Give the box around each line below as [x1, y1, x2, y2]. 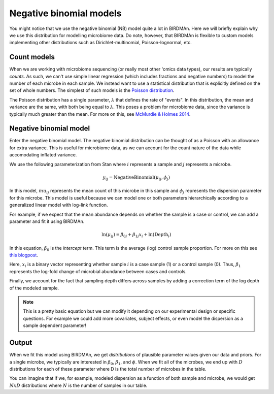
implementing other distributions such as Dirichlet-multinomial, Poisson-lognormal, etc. [9, 40, 192, 46]
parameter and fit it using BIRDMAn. [9, 218, 85, 224]
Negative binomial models [9, 8, 122, 19]
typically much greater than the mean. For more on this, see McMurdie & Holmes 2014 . [9, 111, 191, 117]
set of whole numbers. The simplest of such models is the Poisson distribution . [9, 87, 175, 93]
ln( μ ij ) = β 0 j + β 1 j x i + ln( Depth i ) [101, 232, 172, 239]
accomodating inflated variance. [9, 152, 77, 158]
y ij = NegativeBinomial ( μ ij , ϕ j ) [102, 174, 170, 181]
